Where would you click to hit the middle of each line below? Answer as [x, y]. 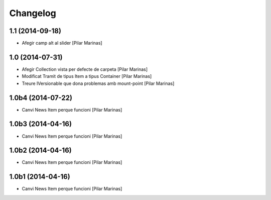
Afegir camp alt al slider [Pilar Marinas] [62, 43]
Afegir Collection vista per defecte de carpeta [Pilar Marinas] [85, 69]
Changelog [33, 13]
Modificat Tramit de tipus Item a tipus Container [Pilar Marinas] [87, 76]
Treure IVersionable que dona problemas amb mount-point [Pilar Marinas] [98, 83]
